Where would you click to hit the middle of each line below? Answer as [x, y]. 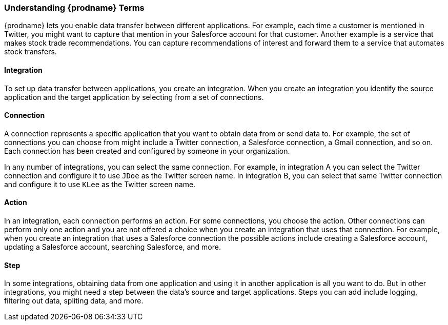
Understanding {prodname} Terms [74, 8]
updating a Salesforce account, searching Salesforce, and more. [113, 247]
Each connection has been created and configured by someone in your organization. [147, 151]
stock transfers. [30, 52]
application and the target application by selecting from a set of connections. [134, 97]
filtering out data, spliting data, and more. [74, 301]
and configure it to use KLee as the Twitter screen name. [100, 184]
